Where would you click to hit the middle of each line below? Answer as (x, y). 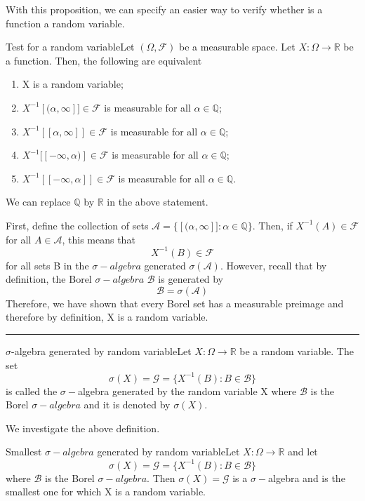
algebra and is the (307, 477)
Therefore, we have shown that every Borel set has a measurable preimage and (175, 303)
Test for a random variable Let (70, 47)
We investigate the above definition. (83, 428)
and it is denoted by (127, 405)
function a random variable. (65, 23)
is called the (32, 390)
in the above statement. (158, 202)
